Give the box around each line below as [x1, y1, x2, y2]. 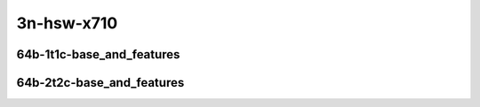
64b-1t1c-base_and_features [16, 47, 180, 62]
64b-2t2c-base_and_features [16, 75, 185, 90]
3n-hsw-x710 [16, 13, 118, 33]
